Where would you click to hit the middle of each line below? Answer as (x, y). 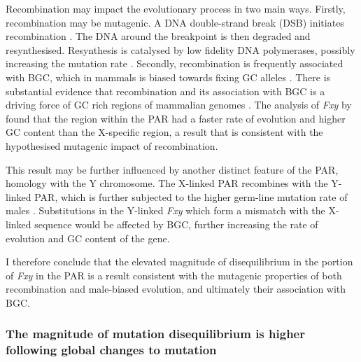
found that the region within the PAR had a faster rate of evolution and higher (176, 118)
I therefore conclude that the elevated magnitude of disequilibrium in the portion (179, 262)
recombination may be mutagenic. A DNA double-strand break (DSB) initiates (175, 22)
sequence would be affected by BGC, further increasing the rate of (176, 224)
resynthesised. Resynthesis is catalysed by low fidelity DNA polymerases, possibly (180, 49)
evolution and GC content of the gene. (88, 238)
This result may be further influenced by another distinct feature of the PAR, (172, 169)
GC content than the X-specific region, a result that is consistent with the (164, 132)
